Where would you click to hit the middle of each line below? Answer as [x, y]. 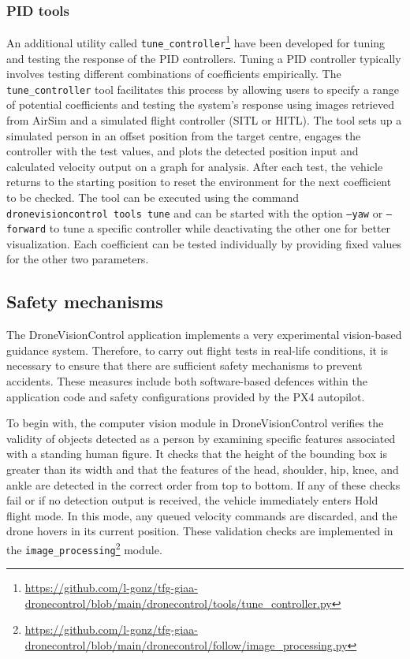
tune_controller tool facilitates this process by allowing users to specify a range [203, 89]
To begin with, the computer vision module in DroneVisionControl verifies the [195, 423]
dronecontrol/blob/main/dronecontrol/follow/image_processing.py [186, 645]
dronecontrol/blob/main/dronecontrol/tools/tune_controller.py [178, 603]
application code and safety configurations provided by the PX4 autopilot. [186, 396]
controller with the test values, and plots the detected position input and [183, 151]
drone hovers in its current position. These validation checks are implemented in [200, 531]
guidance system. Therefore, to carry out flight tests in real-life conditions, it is [198, 350]
